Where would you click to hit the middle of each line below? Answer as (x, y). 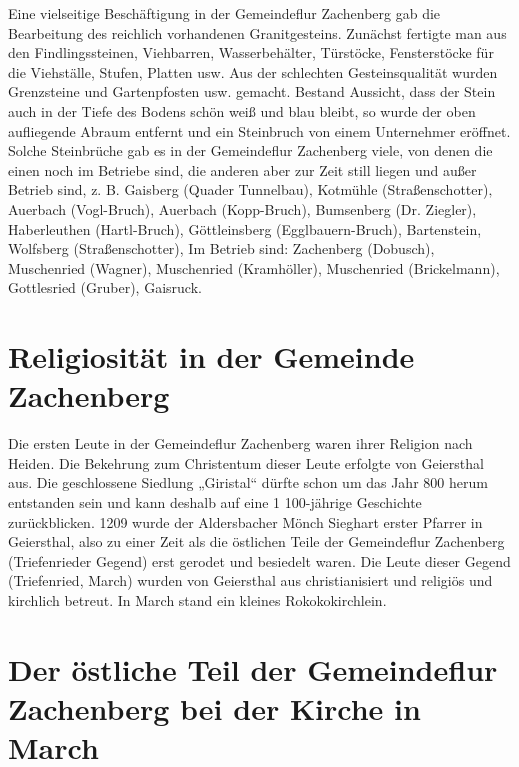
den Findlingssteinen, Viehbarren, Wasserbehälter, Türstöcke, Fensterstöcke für (251, 52)
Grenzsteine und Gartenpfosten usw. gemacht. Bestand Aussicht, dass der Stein (252, 91)
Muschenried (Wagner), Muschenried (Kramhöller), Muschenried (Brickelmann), (254, 267)
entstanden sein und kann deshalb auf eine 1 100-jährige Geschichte (215, 502)
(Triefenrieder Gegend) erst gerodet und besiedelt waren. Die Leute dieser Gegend (259, 560)
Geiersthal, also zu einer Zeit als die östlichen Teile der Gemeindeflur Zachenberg (256, 541)
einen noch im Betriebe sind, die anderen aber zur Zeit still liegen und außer (242, 169)
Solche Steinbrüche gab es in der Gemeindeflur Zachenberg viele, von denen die (250, 150)
